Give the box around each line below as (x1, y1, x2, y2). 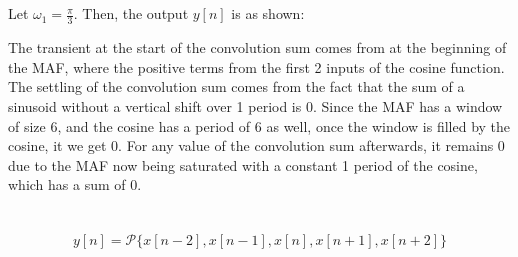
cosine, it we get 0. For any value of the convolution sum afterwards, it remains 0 (8, 135, 505, 156)
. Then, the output (73, 3, 189, 24)
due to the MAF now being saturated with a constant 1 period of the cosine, (8, 154, 478, 175)
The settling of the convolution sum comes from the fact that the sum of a (8, 76, 465, 97)
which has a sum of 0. (8, 174, 142, 195)
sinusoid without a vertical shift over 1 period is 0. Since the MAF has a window (8, 96, 503, 116)
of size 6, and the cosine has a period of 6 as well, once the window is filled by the (8, 115, 511, 136)
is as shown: (231, 3, 305, 24)
